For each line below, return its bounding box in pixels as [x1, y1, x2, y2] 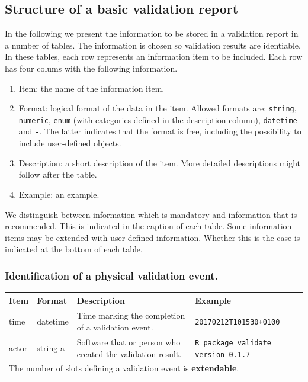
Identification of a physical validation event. [5, 268, 218, 283]
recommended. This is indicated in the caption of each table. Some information [5, 220, 292, 232]
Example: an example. [18, 188, 100, 200]
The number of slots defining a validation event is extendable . [9, 362, 239, 374]
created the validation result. [76, 347, 182, 359]
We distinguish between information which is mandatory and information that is [5, 208, 297, 220]
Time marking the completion [76, 309, 185, 322]
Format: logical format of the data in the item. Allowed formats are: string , [18, 102, 297, 114]
